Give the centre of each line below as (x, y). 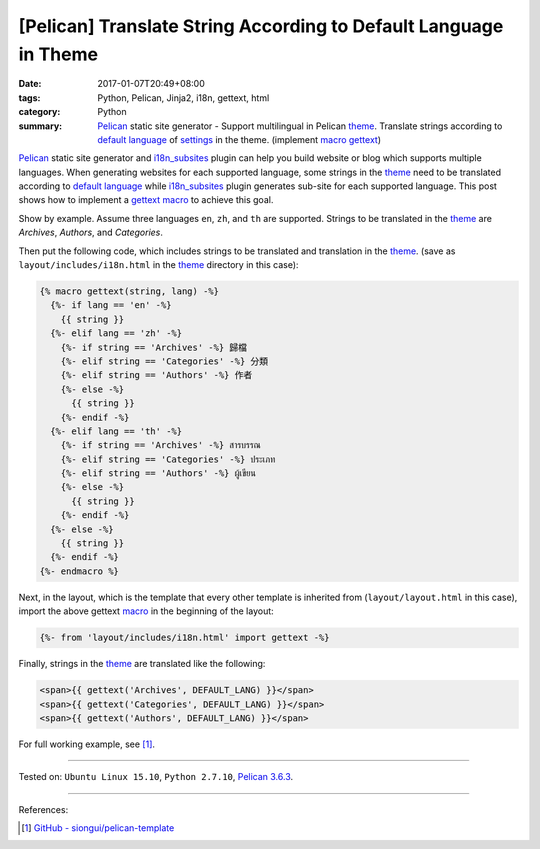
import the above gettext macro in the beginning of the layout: (146, 611)
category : (39, 112)
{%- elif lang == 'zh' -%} (116, 333)
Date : (30, 84)
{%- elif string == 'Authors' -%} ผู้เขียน (158, 473)
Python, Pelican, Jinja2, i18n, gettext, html (183, 97)
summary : (40, 126)
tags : (29, 97)
